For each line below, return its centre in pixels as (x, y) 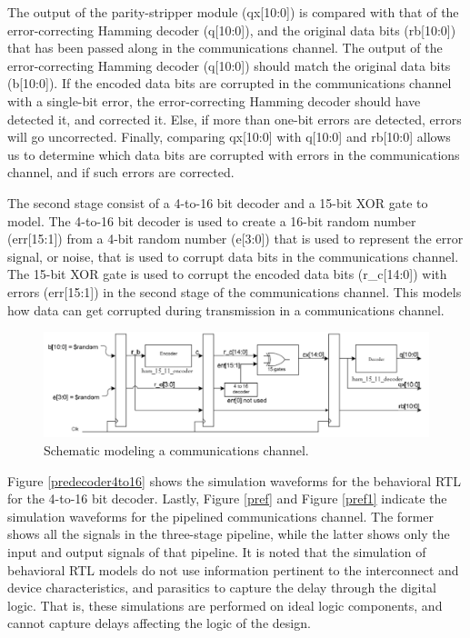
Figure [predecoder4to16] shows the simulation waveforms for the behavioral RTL (234, 480)
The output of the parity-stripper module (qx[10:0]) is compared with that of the (233, 12)
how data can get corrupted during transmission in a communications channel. (226, 309)
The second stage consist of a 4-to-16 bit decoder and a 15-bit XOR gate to (218, 202)
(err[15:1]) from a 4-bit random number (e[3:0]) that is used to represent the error (235, 239)
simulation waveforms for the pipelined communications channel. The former (220, 516)
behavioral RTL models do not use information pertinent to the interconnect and (233, 569)
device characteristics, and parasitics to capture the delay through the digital (222, 588)
